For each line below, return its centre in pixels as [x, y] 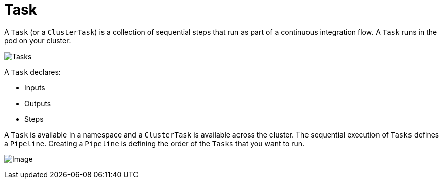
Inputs [35, 87]
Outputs [38, 103]
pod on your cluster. [38, 40]
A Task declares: [32, 72]
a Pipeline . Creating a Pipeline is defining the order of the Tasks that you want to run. [155, 143]
